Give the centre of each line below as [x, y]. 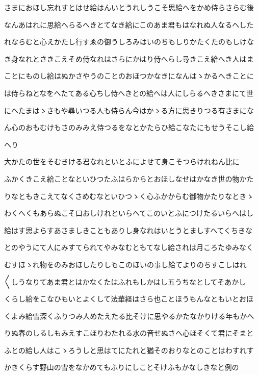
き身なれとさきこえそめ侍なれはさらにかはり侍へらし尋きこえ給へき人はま [129, 58]
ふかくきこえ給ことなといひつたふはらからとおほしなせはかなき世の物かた [129, 178]
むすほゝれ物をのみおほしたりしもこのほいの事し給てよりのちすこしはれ [125, 264]
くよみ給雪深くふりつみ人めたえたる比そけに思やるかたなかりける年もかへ [129, 316]
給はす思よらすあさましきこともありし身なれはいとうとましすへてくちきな [128, 230]
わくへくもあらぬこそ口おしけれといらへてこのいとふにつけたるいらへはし [129, 213]
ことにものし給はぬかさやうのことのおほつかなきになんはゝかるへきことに [129, 76]
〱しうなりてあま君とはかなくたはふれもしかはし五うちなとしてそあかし [125, 281]
